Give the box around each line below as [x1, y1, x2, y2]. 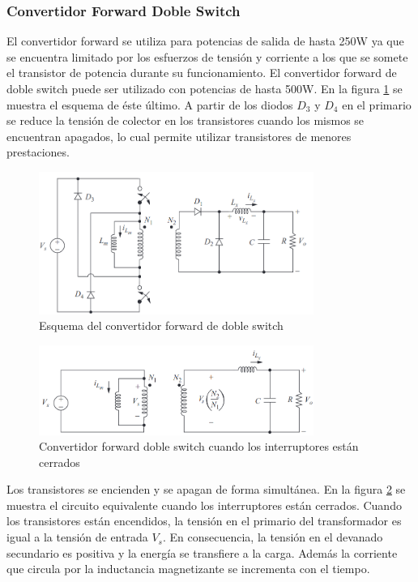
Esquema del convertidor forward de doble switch [39, 317, 284, 334]
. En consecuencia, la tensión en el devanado [162, 529, 383, 546]
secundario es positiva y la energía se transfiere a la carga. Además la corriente [6, 544, 398, 561]
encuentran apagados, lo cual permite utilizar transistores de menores [6, 127, 352, 144]
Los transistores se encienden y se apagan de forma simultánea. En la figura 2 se [6, 481, 406, 498]
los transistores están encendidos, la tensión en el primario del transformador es [6, 512, 402, 529]
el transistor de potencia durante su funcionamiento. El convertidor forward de [6, 64, 397, 81]
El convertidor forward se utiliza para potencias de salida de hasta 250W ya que [6, 32, 404, 49]
